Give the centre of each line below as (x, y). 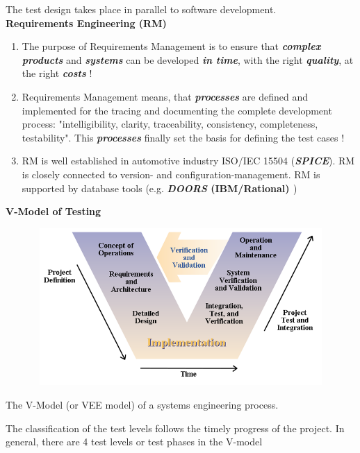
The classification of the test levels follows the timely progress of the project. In (175, 428)
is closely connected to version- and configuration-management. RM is (171, 174)
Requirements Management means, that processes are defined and (165, 96)
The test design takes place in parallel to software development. (141, 9)
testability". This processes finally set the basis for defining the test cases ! (183, 137)
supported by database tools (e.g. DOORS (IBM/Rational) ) (159, 188)
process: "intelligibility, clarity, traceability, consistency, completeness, (170, 124)
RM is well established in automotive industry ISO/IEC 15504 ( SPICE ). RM (188, 161)
